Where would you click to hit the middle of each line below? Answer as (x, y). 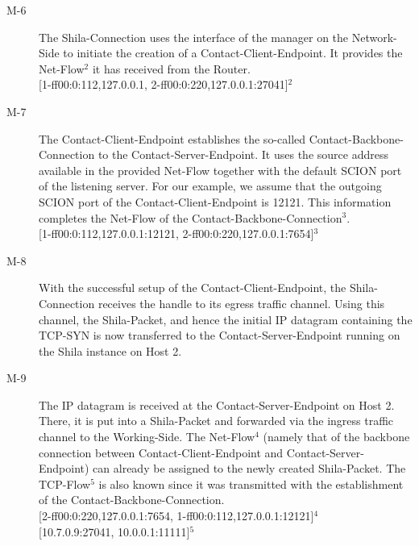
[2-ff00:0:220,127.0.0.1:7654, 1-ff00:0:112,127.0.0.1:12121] (176, 516)
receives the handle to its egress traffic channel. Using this (241, 303)
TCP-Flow (65, 483)
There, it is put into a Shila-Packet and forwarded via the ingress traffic (216, 421)
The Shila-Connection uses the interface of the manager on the (194, 37)
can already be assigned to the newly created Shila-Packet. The (249, 468)
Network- (374, 37)
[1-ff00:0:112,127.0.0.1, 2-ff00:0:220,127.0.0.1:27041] (164, 84)
